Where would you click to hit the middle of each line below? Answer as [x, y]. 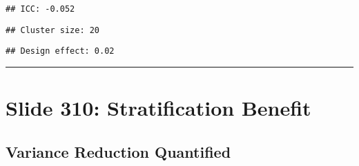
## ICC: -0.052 [40, 9]
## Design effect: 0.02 [60, 51]
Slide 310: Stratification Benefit [158, 108]
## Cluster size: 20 [53, 30]
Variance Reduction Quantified [118, 151]
